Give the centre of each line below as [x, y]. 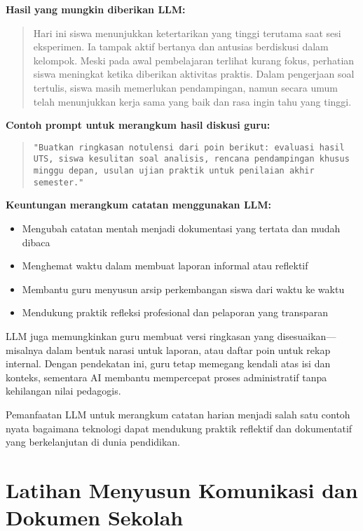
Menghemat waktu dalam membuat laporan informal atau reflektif [165, 265]
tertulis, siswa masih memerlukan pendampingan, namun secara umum [185, 87]
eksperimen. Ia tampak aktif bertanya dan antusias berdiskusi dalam [181, 47]
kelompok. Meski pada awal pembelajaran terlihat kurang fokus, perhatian [194, 60]
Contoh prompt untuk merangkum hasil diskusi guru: [138, 125]
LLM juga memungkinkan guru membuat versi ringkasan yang [140, 335]
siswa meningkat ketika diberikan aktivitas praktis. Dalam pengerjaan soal [194, 74]
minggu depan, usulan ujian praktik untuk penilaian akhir [174, 171]
